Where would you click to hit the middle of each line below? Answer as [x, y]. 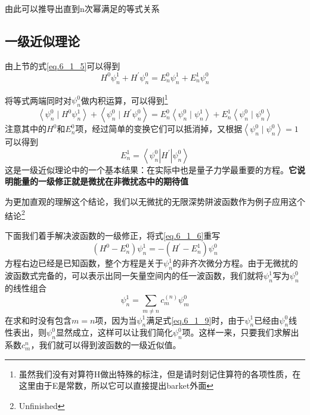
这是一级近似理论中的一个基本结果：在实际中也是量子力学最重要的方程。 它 [151, 169]
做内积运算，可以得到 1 [124, 99]
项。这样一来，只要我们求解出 [241, 332]
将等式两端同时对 [38, 100]
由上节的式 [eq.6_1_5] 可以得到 [63, 65]
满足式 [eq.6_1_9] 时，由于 [196, 320]
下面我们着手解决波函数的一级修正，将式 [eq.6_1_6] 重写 [113, 235]
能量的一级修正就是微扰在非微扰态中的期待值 [100, 181]
